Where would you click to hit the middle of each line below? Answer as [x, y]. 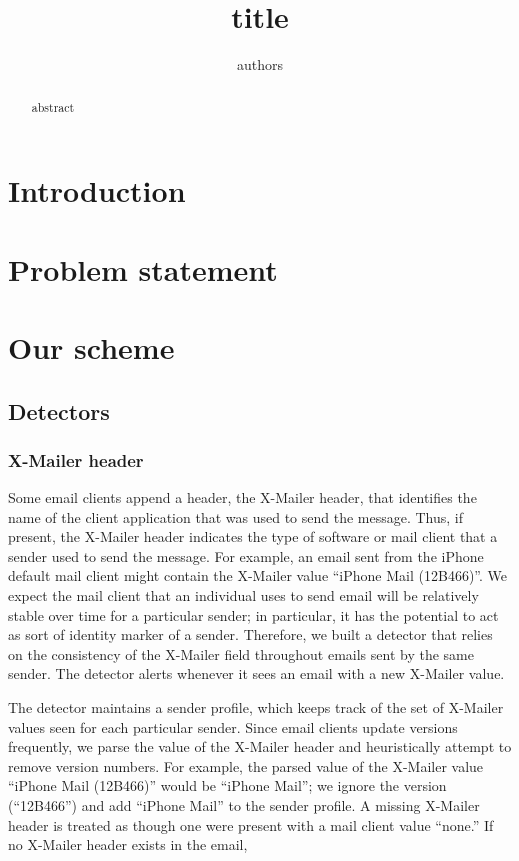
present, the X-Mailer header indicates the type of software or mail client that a [253, 536]
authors [260, 64]
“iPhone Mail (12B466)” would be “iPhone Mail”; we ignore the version [227, 785]
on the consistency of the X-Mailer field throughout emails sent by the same [241, 653]
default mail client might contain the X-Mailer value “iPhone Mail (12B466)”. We [257, 575]
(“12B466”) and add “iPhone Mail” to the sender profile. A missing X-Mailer [244, 805]
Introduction [97, 190]
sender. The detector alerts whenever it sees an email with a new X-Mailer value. [256, 673]
